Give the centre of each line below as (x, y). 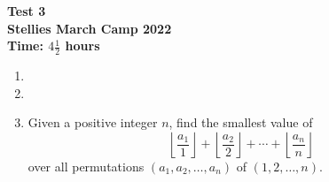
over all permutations (86, 166)
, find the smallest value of (241, 122)
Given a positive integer (93, 122)
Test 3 (27, 11)
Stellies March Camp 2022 (90, 28)
